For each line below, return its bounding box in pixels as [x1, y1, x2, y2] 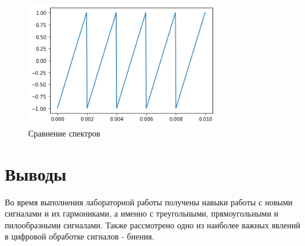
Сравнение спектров [28, 127, 101, 139]
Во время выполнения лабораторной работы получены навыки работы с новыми [5, 195, 293, 208]
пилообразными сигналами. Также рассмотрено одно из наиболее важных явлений [5, 218, 300, 231]
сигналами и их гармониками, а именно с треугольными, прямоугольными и [5, 207, 279, 220]
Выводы [5, 161, 67, 185]
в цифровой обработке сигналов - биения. [5, 230, 154, 242]
